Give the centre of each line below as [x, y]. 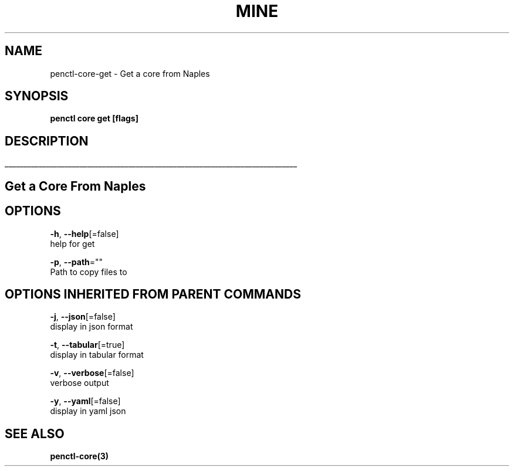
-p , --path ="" [77, 262]
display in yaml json [88, 411]
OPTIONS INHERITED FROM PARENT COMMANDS [153, 294]
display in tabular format [97, 355]
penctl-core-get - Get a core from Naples [130, 73]
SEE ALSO [35, 433]
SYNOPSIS [37, 96]
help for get [72, 243]
